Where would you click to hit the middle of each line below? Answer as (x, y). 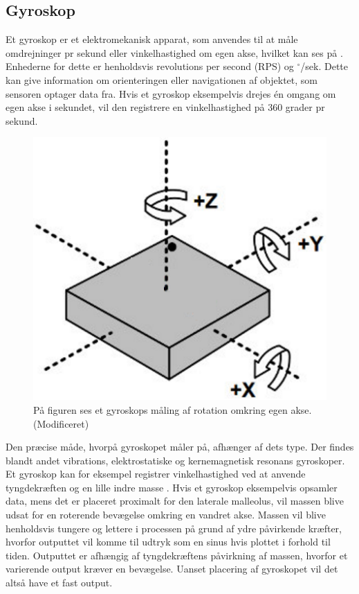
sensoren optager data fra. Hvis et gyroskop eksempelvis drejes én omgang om (171, 93)
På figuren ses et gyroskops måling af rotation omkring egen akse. (173, 409)
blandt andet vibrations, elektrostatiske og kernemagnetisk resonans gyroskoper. (175, 460)
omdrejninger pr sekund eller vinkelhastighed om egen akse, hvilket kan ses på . (174, 52)
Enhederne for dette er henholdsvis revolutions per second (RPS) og (150, 66)
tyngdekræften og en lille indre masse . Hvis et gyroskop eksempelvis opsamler (172, 487)
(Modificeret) (61, 423)
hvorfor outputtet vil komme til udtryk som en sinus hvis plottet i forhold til (168, 542)
